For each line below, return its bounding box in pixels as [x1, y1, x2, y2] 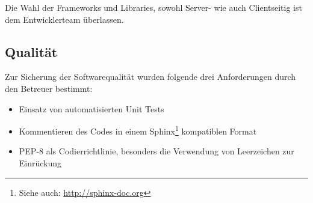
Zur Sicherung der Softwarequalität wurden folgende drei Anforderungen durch [5, 70, 296, 83]
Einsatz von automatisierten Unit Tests [19, 102, 164, 115]
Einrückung [19, 157, 62, 169]
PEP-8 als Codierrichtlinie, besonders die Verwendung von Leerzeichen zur [19, 145, 294, 157]
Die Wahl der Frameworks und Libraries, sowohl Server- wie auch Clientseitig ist [5, 1, 302, 13]
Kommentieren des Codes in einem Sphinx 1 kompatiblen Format [19, 123, 257, 137]
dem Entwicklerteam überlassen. [5, 13, 124, 25]
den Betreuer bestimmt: [5, 82, 93, 94]
